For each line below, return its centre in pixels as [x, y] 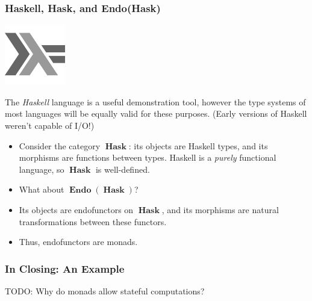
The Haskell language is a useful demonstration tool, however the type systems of [155, 101]
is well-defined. [123, 169]
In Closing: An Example [65, 268]
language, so [42, 169]
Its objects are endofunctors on [76, 209]
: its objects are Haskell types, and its [198, 145]
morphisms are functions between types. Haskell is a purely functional [148, 157]
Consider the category [60, 145]
